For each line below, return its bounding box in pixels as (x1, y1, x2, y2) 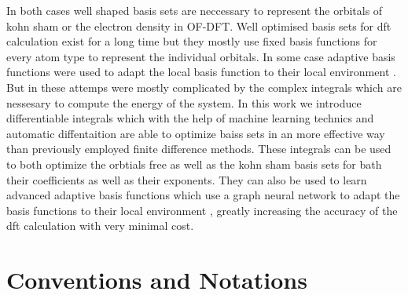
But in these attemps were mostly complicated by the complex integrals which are (6, 78, 402, 95)
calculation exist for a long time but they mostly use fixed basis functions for (6, 33, 377, 49)
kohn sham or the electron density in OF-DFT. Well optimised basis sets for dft (6, 17, 391, 34)
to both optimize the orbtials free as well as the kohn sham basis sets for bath (6, 155, 382, 172)
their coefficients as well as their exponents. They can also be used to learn (6, 171, 367, 188)
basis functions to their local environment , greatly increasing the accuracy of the (6, 202, 398, 218)
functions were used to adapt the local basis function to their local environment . (6, 64, 396, 80)
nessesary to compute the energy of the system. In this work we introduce (6, 94, 362, 111)
